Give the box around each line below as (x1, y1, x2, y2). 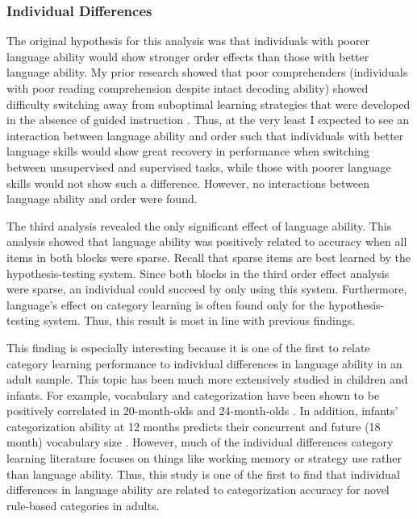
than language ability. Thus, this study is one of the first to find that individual (6, 465, 400, 482)
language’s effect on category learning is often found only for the (6, 296, 325, 313)
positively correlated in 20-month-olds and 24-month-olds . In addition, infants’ (6, 402, 398, 419)
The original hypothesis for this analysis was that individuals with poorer (6, 32, 369, 49)
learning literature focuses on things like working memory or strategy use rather (6, 450, 402, 467)
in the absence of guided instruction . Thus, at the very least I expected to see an (6, 111, 409, 128)
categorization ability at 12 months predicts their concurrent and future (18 (6, 417, 381, 434)
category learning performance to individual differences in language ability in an (6, 355, 402, 372)
